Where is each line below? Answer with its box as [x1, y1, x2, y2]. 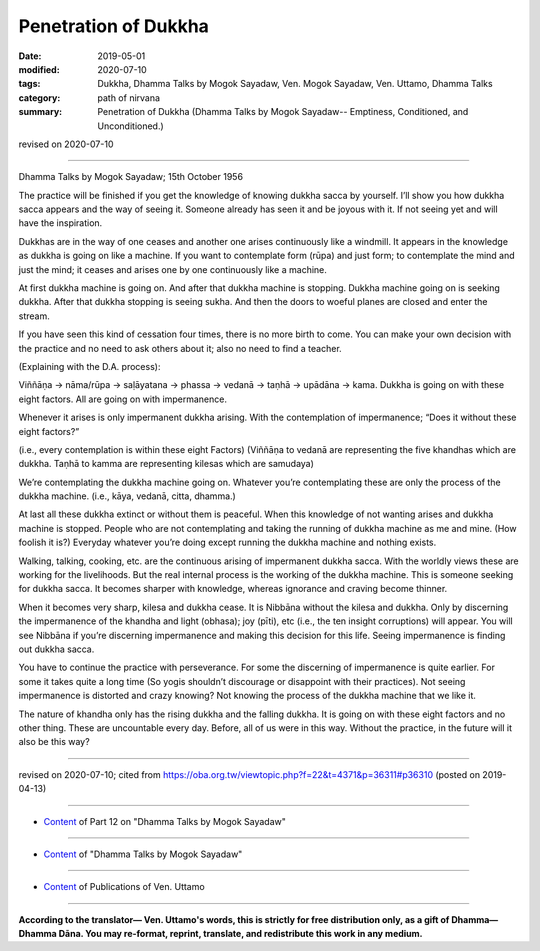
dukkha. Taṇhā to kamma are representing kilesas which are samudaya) [18, 458, 315, 470]
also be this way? [18, 736, 90, 748]
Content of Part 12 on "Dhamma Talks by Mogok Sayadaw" [43, 815, 287, 827]
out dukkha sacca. [18, 643, 95, 655]
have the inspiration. [18, 217, 103, 229]
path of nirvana [97, 91, 160, 104]
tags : [18, 78, 41, 90]
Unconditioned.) [97, 120, 164, 132]
